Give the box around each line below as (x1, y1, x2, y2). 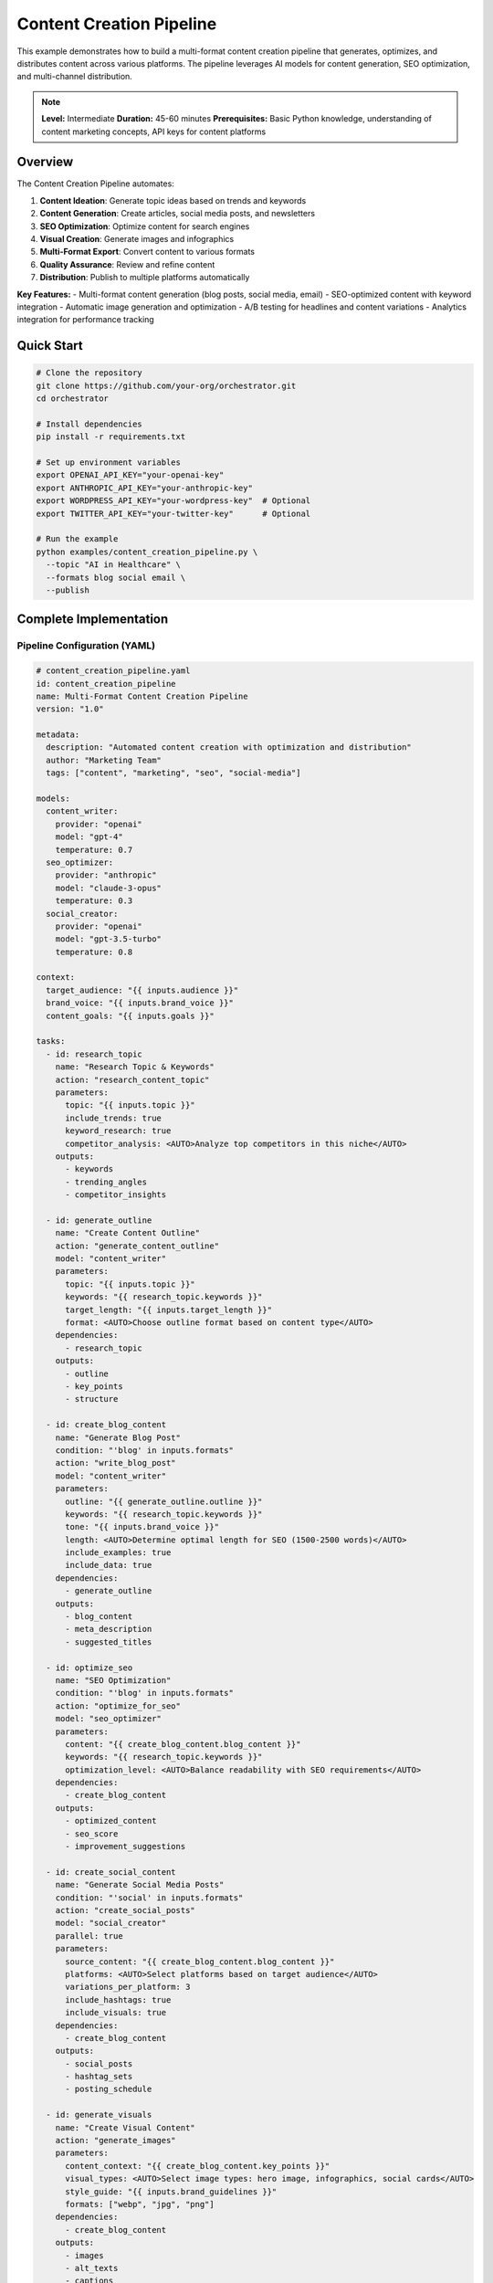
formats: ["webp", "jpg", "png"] (65, 2199, 215, 2209)
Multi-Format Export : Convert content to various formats (39, 247, 256, 258)
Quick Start (16, 338, 83, 353)
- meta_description (65, 1624, 152, 1635)
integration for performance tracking (16, 314, 154, 325)
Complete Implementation (16, 612, 169, 627)
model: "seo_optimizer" (55, 1713, 162, 1724)
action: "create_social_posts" (55, 1905, 195, 1915)
